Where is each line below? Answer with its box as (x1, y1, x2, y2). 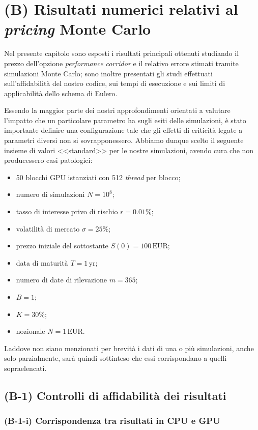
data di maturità (16, 257, 68, 268)
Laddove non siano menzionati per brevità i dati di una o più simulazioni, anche (4, 342, 254, 353)
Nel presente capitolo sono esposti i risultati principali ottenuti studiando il (4, 48, 239, 59)
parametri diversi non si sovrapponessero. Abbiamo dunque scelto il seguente (4, 135, 244, 146)
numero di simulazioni (16, 189, 85, 199)
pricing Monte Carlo (4, 18, 151, 40)
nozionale (16, 326, 45, 336)
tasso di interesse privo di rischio (16, 206, 118, 217)
